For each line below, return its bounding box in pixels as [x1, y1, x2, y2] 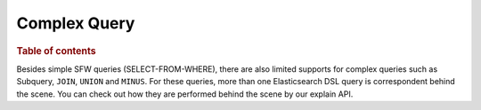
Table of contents [16, 44, 97, 57]
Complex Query [16, 13, 135, 33]
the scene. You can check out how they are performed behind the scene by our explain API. [16, 89, 354, 99]
